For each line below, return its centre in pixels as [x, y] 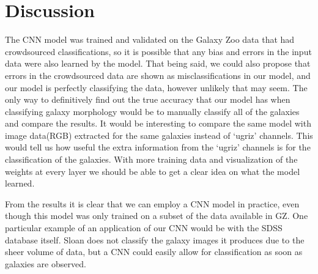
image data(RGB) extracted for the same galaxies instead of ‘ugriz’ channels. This [159, 135]
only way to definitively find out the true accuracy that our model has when [148, 99]
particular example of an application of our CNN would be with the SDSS [144, 228]
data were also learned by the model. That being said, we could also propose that [158, 63]
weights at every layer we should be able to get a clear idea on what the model [153, 171]
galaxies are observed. [46, 263]
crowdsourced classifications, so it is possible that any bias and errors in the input [158, 51]
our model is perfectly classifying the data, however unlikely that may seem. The [156, 87]
